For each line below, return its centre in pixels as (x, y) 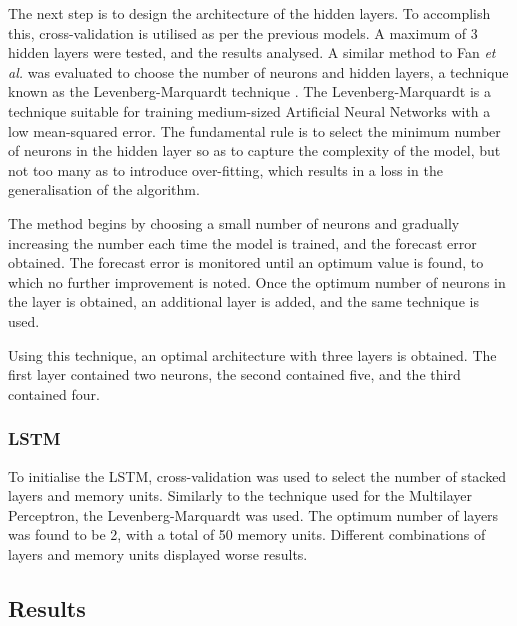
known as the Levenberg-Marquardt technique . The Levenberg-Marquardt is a (250, 91)
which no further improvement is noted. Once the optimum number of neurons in (257, 281)
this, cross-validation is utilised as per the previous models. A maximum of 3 (243, 32)
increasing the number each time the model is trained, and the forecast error (242, 242)
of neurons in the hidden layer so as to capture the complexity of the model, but (254, 150)
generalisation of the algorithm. (104, 189)
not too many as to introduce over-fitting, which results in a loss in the (225, 169)
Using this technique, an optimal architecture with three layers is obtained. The (252, 354)
